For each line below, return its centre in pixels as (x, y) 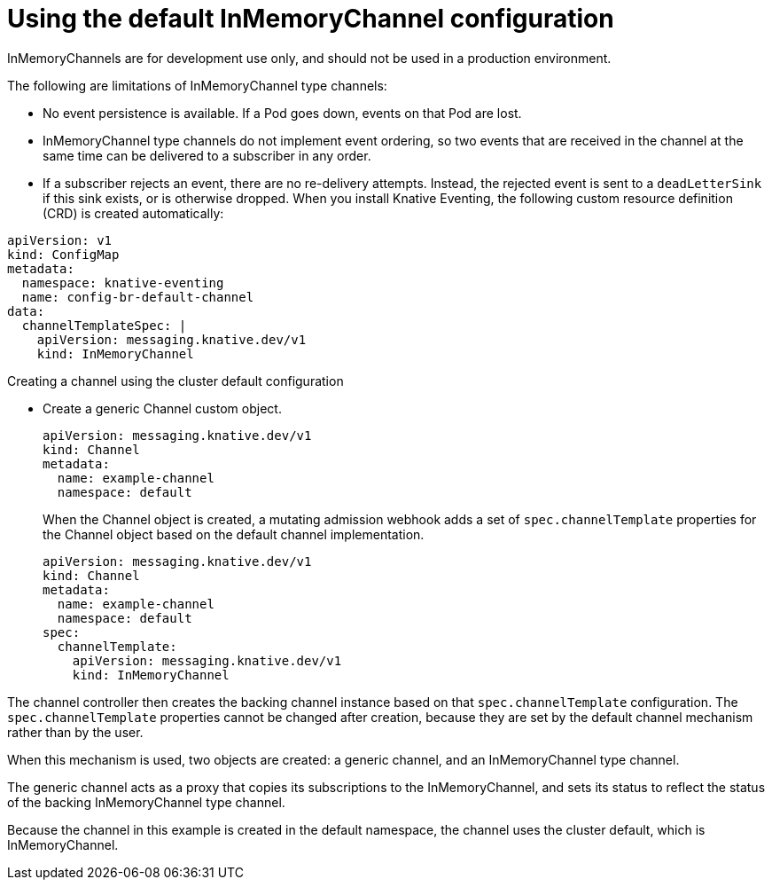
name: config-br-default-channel (138, 297)
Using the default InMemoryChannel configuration (311, 19)
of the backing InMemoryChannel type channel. (146, 802)
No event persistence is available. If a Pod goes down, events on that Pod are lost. (282, 113)
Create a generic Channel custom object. (162, 408)
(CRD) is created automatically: (133, 213)
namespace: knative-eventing (123, 283)
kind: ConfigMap (63, 254)
